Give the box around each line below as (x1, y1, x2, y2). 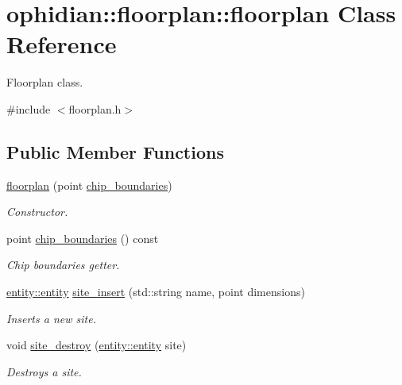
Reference (6, 28, 117, 60)
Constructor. (6, 203, 68, 220)
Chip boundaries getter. (6, 256, 120, 273)
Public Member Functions (6, 139, 224, 164)
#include (6, 100, 51, 117)
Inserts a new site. (6, 310, 96, 326)
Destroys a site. (6, 363, 82, 379)
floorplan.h (68, 100, 122, 117)
